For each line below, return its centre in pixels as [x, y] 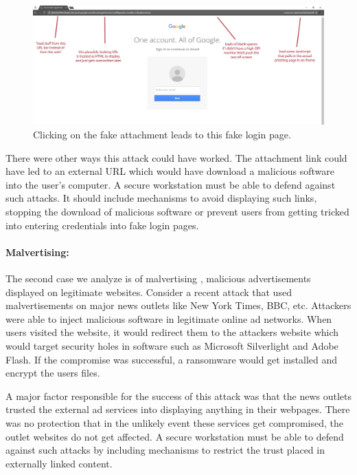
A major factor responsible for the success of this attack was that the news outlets [179, 395]
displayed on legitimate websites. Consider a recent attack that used [149, 292]
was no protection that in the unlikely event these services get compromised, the [175, 422]
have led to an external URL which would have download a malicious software [170, 171]
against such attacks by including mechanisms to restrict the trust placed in [165, 450]
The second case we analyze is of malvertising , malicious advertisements [158, 278]
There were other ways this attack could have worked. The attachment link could [176, 157]
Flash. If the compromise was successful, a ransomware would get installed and [172, 359]
